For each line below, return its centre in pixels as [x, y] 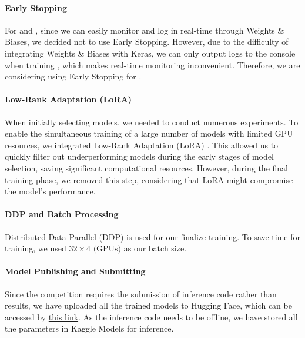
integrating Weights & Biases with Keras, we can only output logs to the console [150, 53]
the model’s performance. [50, 191]
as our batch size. [155, 248]
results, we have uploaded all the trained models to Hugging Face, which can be [148, 305]
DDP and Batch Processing [62, 214]
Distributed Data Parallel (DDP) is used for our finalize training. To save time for [153, 236]
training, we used [36, 248]
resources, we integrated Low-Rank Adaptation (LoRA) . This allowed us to [142, 145]
